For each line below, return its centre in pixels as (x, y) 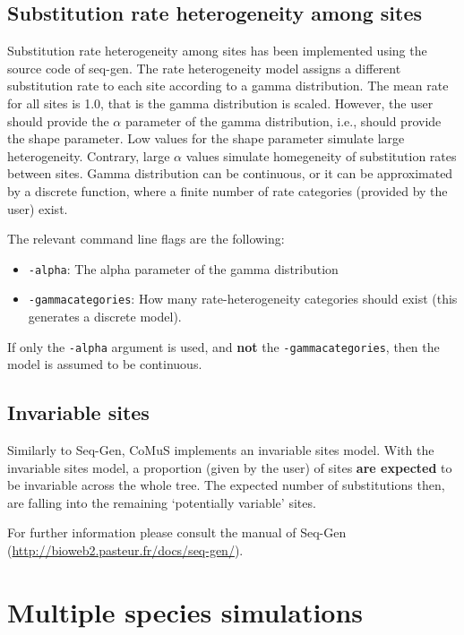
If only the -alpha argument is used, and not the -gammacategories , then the (223, 346)
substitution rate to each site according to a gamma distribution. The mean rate (228, 86)
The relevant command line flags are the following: (146, 239)
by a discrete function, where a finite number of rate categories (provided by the (228, 190)
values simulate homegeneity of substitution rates (321, 155)
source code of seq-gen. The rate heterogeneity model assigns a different (204, 68)
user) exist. (38, 208)
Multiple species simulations (185, 611)
